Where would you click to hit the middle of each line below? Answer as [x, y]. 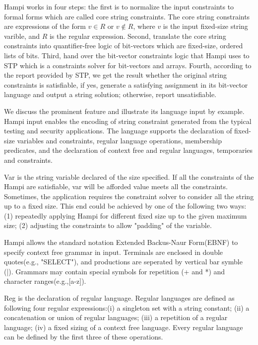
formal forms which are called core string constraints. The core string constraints [127, 16]
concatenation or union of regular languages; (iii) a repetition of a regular [116, 317]
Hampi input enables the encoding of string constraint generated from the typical [128, 121]
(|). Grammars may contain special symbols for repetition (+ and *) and [115, 271]
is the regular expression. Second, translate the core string [138, 36]
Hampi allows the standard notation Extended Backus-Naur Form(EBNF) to [121, 242]
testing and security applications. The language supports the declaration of [118, 131]
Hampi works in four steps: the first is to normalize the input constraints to [119, 6]
